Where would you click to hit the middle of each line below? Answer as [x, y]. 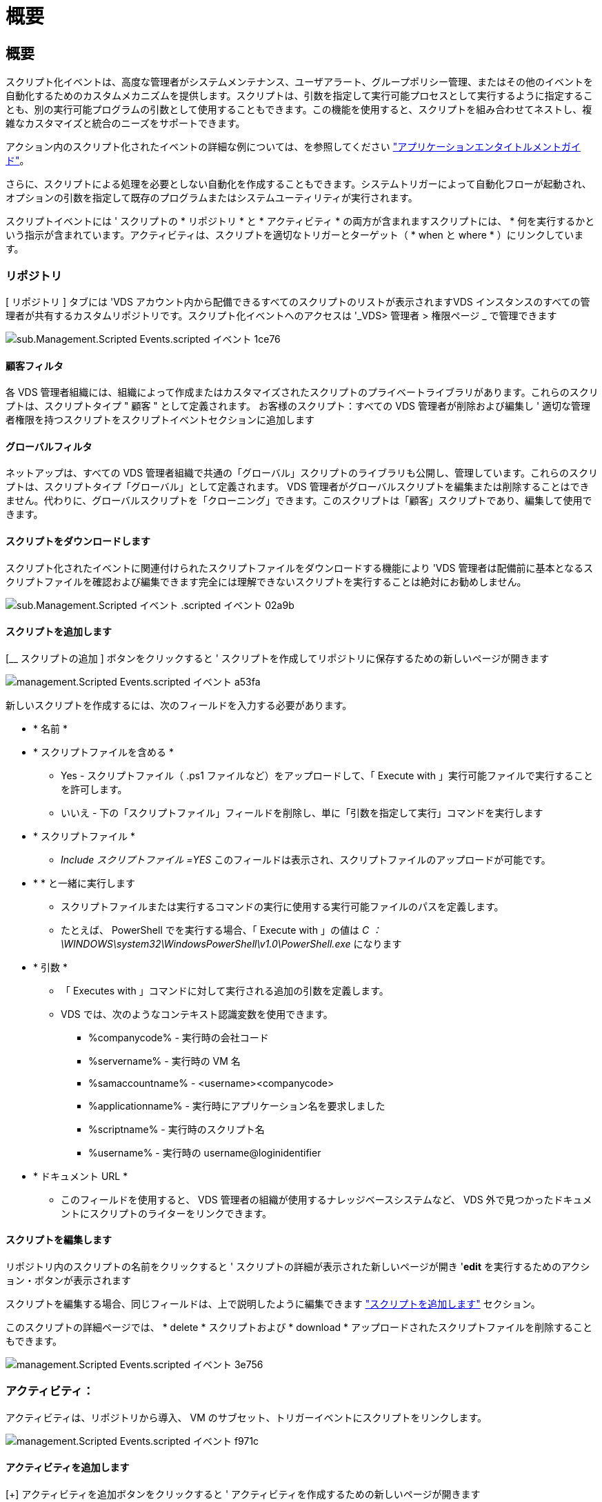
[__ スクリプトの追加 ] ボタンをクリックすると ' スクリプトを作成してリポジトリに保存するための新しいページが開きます [278, 658]
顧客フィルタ [34, 366]
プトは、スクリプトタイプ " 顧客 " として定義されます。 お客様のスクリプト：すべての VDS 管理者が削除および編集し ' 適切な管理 [298, 406]
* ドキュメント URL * [81, 1176]
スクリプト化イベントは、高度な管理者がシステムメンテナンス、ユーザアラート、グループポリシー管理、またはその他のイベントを [299, 82]
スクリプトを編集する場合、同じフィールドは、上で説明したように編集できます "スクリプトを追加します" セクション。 [273, 1304]
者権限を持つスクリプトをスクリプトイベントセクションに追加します [160, 420]
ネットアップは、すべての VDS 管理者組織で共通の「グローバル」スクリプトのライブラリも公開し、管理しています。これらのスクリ [302, 473]
